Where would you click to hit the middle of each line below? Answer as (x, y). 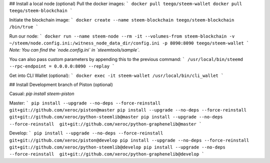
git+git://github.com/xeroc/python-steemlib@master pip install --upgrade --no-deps (116, 117)
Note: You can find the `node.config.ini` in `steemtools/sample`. (74, 50)
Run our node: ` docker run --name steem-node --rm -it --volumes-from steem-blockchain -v (122, 36)
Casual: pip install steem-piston (42, 94)
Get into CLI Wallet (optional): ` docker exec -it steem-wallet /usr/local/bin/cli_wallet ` (116, 75)
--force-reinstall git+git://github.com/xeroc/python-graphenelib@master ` (105, 124)
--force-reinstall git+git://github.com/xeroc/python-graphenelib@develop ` (107, 154)
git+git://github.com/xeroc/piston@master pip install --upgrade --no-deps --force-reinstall (128, 110)
